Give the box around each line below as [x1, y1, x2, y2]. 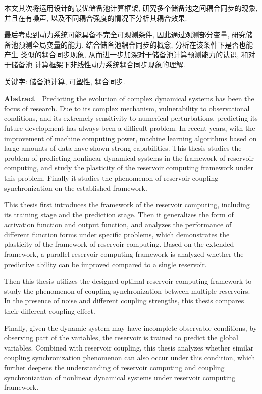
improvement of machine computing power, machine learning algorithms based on [4, 133, 257, 143]
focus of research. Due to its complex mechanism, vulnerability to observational [4, 103, 250, 113]
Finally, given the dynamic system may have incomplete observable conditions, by [4, 322, 257, 333]
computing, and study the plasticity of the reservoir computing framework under [4, 162, 254, 173]
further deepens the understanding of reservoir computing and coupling [4, 362, 225, 372]
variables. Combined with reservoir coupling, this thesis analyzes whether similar [4, 342, 254, 353]
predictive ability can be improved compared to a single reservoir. [4, 258, 207, 269]
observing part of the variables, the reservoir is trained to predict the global [4, 332, 238, 343]
